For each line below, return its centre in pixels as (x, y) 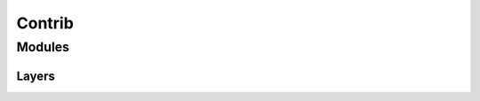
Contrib (45, 23)
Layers (36, 76)
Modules (43, 47)
